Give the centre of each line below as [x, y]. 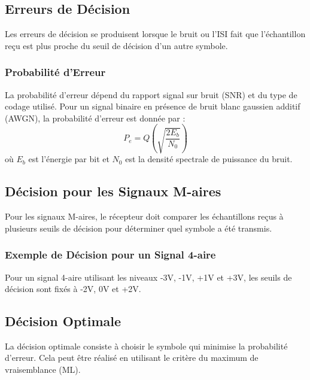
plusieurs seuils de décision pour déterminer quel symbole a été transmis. [139, 228]
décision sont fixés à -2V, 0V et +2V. [73, 289]
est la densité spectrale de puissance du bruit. [209, 159]
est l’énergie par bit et [69, 159]
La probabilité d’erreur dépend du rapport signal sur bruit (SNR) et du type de [151, 94]
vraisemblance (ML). [43, 370]
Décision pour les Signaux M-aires [113, 191]
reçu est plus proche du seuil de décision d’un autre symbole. [116, 45]
